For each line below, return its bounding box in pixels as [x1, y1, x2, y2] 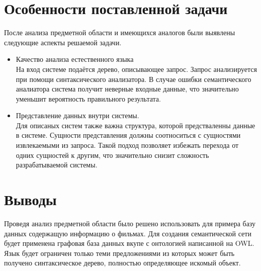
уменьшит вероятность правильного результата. [16, 93, 161, 104]
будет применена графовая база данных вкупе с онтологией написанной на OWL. [4, 238, 254, 248]
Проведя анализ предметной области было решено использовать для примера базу [4, 218, 256, 228]
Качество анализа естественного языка [16, 54, 134, 64]
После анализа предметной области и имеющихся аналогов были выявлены [4, 27, 235, 38]
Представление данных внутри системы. [16, 110, 139, 121]
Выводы [4, 189, 57, 210]
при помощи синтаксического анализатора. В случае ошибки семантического [16, 73, 251, 84]
